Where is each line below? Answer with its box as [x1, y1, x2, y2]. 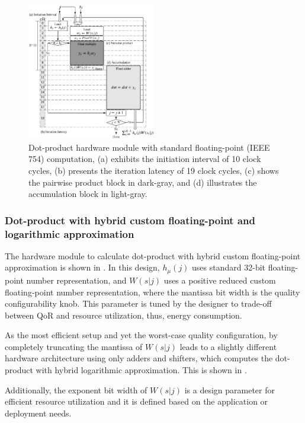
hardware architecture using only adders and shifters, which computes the [5, 352, 273, 364]
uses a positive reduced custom [163, 273, 276, 286]
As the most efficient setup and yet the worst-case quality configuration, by [5, 329, 278, 341]
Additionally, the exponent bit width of [5, 383, 147, 396]
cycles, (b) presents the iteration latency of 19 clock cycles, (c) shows [28, 164, 279, 176]
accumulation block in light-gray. [28, 187, 147, 200]
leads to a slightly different [179, 340, 277, 352]
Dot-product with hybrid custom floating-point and [5, 212, 255, 227]
